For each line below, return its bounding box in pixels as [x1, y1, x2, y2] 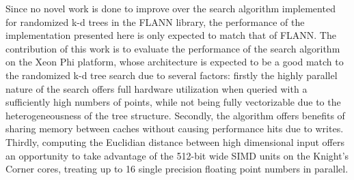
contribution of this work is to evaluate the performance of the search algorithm [5, 41, 340, 55]
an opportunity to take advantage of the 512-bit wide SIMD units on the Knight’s [5, 148, 349, 162]
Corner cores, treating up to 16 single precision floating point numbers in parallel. [5, 162, 349, 176]
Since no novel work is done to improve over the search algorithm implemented [5, 1, 336, 15]
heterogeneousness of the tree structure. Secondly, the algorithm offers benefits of [5, 108, 345, 122]
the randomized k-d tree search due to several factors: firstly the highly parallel [5, 67, 338, 82]
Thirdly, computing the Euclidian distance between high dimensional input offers [5, 134, 345, 149]
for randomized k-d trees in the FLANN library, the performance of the [5, 14, 305, 29]
